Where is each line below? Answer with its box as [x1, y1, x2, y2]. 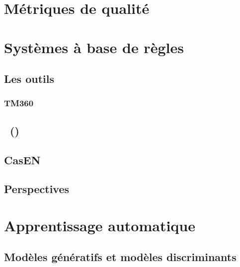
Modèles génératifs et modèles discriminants [4, 249, 237, 265]
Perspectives [4, 181, 70, 197]
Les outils [4, 71, 54, 86]
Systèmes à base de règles [4, 37, 184, 57]
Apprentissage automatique [4, 215, 195, 235]
